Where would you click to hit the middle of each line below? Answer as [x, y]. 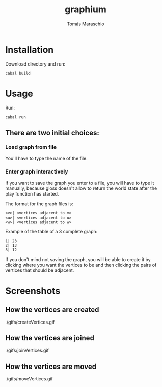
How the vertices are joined [50, 338]
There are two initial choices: [52, 133]
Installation [30, 49]
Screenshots [33, 291]
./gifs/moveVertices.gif [29, 379]
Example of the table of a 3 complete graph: [51, 231]
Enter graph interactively [37, 171]
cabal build [18, 73]
